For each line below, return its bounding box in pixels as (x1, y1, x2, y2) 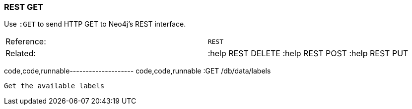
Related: (5, 48, 36, 59)
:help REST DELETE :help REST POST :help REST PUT (207, 48, 409, 59)
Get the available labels (4, 82, 105, 90)
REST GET (4, 2, 44, 12)
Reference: (5, 36, 46, 47)
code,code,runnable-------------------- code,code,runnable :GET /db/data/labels (4, 67, 271, 75)
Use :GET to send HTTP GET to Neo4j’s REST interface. (4, 20, 186, 29)
